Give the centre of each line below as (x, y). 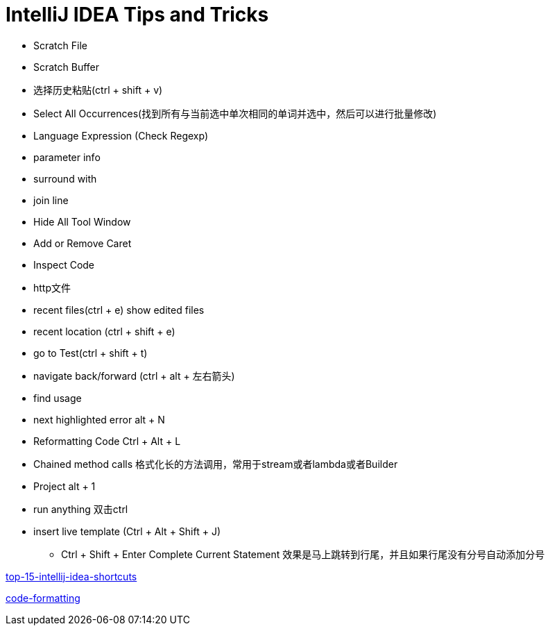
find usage (58, 398)
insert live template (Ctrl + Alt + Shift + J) (127, 531)
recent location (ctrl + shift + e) (104, 331)
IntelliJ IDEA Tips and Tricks (137, 15)
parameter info (67, 157)
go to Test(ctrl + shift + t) (91, 353)
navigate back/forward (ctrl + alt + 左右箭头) (134, 376)
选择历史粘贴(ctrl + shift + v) (98, 90)
